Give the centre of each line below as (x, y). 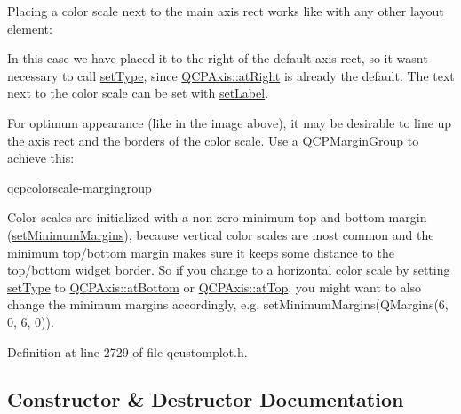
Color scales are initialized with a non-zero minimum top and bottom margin (217, 217)
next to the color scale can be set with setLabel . (138, 93)
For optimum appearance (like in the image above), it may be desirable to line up (230, 122)
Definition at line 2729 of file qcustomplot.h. (127, 351)
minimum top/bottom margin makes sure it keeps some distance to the (201, 252)
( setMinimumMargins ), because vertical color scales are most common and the (221, 234)
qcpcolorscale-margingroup (79, 187)
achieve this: (41, 158)
